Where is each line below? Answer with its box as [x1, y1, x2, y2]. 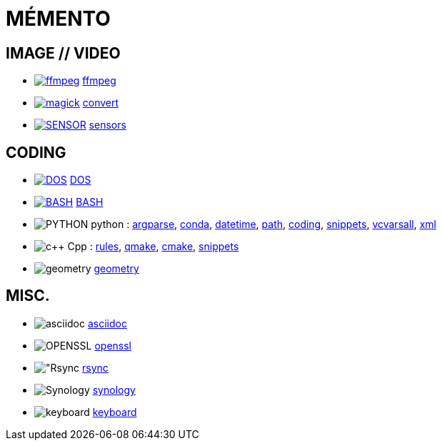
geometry [94, 262, 139, 275]
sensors [89, 119, 126, 132]
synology [92, 383, 136, 396]
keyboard [92, 405, 137, 418]
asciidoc [87, 317, 127, 329]
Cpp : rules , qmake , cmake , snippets [67, 240, 239, 253]
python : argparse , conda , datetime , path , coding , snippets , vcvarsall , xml [91, 218, 436, 231]
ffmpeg [82, 74, 116, 87]
